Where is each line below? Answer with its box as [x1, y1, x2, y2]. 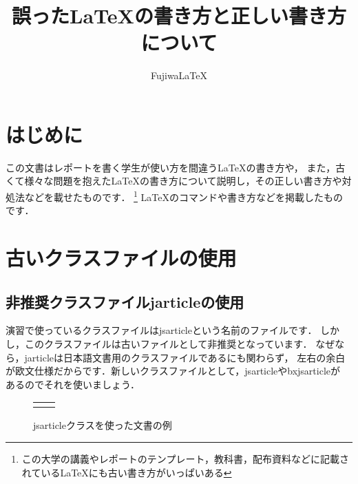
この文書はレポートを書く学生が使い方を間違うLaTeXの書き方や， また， [6, 160, 336, 174]
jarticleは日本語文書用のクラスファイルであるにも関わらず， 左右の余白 [24, 350, 346, 364]
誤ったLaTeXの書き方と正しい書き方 [12, 1, 346, 30]
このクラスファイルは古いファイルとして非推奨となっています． [24, 337, 313, 351]
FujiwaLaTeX [150, 68, 208, 83]
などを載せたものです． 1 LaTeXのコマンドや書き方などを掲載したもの [24, 188, 344, 204]
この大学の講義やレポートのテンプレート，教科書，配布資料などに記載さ [21, 452, 349, 466]
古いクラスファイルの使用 [6, 244, 237, 272]
